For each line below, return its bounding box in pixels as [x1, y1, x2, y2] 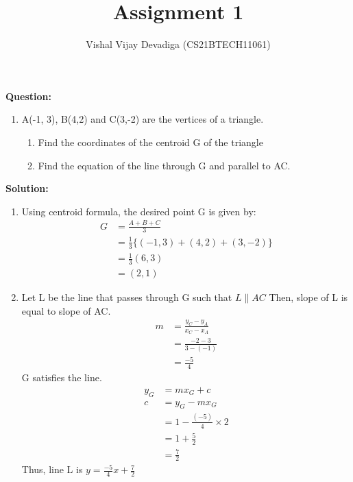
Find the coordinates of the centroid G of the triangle [38, 134, 263, 149]
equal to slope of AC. [21, 303, 111, 317]
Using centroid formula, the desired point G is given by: [21, 204, 256, 218]
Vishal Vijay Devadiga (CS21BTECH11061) [86, 37, 271, 51]
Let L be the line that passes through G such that [21, 290, 232, 304]
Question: [5, 88, 51, 103]
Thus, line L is [21, 462, 83, 477]
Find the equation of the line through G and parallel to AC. [38, 158, 291, 172]
